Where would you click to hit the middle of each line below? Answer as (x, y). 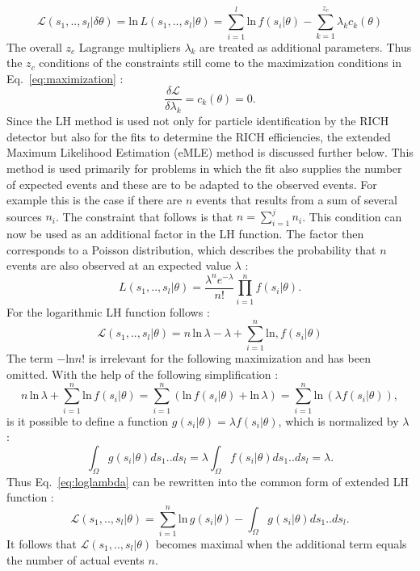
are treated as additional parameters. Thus (306, 46)
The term (30, 358)
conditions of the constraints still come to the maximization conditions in (220, 63)
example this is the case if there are (94, 200)
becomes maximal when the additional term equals (281, 544)
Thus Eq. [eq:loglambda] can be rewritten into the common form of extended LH (208, 481)
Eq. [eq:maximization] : (65, 78)
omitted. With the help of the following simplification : (143, 374)
